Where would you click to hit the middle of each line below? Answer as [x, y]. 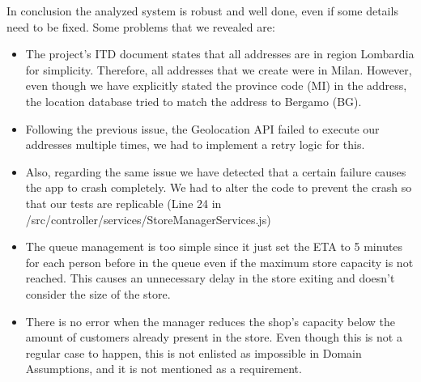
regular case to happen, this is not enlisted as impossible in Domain [193, 352]
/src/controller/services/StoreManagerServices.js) [148, 219]
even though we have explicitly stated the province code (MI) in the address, [216, 85]
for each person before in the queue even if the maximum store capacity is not [219, 262]
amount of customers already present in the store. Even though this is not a [214, 337]
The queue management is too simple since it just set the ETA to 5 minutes [214, 246]
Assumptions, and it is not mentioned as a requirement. [164, 369]
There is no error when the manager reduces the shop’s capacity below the [210, 321]
